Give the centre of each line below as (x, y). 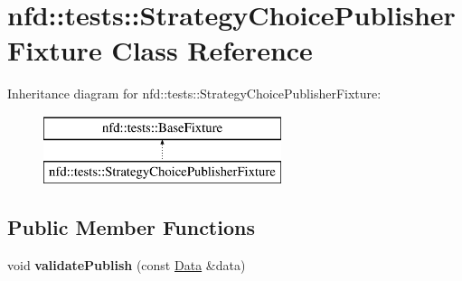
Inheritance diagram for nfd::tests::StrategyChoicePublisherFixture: (194, 94)
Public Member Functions (131, 227)
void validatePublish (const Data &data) (127, 265)
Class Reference (212, 50)
